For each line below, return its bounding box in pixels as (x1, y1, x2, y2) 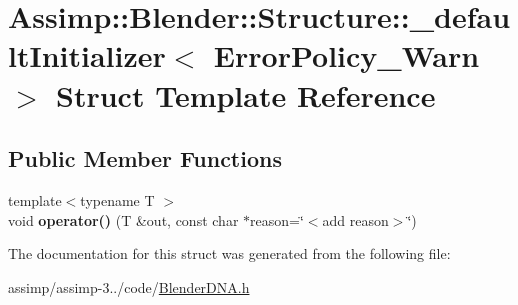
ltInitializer (8, 35, 166, 76)
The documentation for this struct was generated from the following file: (8, 243, 451, 264)
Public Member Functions (8, 143, 282, 174)
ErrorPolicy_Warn (213, 35, 480, 76)
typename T (80, 189, 155, 210)
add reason (322, 209, 389, 230)
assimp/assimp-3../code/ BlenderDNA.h (8, 276, 250, 297)
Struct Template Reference (56, 74, 436, 115)
